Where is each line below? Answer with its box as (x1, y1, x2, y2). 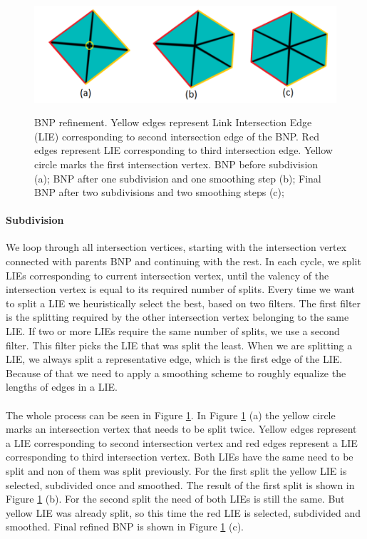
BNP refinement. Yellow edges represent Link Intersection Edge (34, 115, 312, 130)
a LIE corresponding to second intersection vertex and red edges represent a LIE (6, 435, 358, 450)
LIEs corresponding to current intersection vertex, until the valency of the (6, 267, 329, 282)
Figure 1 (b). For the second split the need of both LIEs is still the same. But (6, 491, 345, 506)
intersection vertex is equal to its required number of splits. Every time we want (6, 282, 355, 297)
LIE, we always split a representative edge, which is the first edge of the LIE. (6, 351, 343, 366)
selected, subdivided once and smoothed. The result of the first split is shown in (6, 477, 355, 492)
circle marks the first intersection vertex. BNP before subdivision (34, 156, 319, 171)
